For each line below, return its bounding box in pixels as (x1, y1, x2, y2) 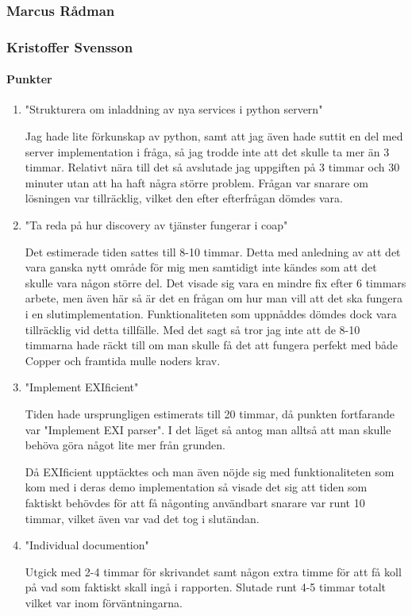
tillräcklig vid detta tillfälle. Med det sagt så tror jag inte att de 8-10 (25, 321, 360, 337)
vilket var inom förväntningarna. (25, 594, 183, 610)
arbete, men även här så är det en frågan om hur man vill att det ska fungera (25, 290, 403, 306)
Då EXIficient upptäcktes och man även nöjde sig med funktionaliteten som (25, 463, 395, 479)
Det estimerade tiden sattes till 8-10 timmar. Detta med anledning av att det (25, 243, 401, 260)
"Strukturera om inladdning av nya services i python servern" (25, 101, 323, 117)
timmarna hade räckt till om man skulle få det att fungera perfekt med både (25, 337, 399, 353)
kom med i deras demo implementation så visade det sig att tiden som (25, 479, 368, 495)
